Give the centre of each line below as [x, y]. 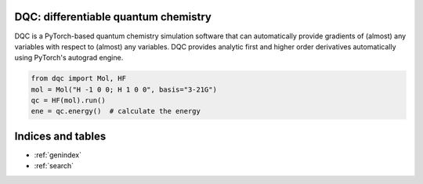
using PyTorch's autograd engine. [69, 58]
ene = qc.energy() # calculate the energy [116, 111]
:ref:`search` [54, 166]
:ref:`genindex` [58, 155]
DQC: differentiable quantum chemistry [113, 17]
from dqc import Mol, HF [79, 79]
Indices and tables [60, 136]
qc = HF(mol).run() [68, 101]
